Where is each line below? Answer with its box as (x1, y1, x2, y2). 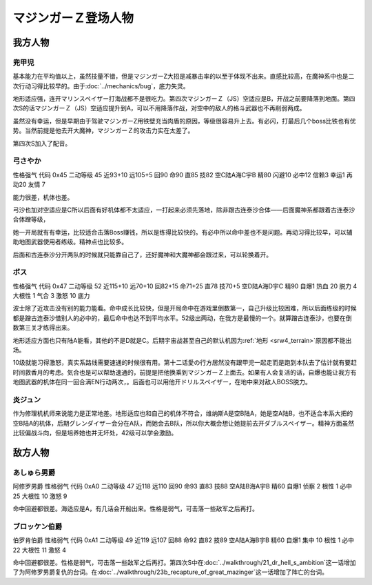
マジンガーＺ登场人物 (12, 10, 134, 26)
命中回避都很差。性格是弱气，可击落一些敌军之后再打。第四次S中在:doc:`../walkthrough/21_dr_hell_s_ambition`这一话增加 (12, 558, 356, 566)
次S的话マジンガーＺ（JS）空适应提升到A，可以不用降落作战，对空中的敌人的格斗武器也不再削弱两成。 (12, 104, 306, 112)
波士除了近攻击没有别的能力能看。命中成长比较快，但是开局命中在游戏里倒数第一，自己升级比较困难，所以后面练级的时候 (12, 304, 357, 313)
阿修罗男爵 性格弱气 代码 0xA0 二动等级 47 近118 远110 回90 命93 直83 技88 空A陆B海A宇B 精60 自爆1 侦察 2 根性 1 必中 (12, 482, 353, 490)
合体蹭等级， (12, 215, 50, 224)
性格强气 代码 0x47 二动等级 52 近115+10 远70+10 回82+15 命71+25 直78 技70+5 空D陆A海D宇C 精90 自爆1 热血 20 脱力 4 (12, 281, 358, 290)
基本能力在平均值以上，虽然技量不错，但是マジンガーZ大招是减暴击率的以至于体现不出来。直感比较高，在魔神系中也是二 (12, 72, 355, 81)
